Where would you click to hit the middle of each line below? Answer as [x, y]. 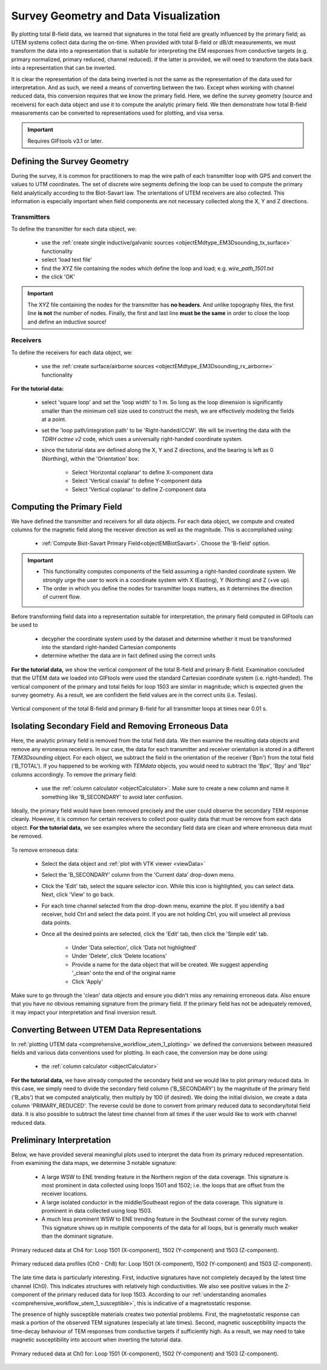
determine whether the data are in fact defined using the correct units [129, 656]
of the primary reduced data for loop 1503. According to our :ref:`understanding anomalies [154, 1295]
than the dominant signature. [78, 1236]
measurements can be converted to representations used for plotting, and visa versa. [117, 113]
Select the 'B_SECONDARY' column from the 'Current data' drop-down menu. [138, 875]
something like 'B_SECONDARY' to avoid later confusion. [112, 797]
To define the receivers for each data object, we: [72, 353]
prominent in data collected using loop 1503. [97, 1211]
